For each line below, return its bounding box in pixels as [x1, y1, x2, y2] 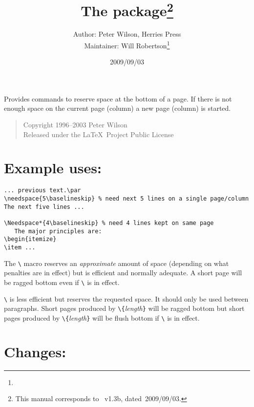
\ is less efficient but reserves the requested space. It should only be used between [4, 293, 249, 304]
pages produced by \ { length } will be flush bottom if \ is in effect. [4, 312, 200, 323]
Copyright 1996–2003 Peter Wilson [23, 120, 127, 130]
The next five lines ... [4, 203, 85, 210]
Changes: [4, 341, 66, 361]
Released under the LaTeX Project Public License [23, 129, 174, 139]
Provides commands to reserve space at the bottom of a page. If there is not [4, 93, 232, 103]
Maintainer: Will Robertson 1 [84, 39, 170, 50]
